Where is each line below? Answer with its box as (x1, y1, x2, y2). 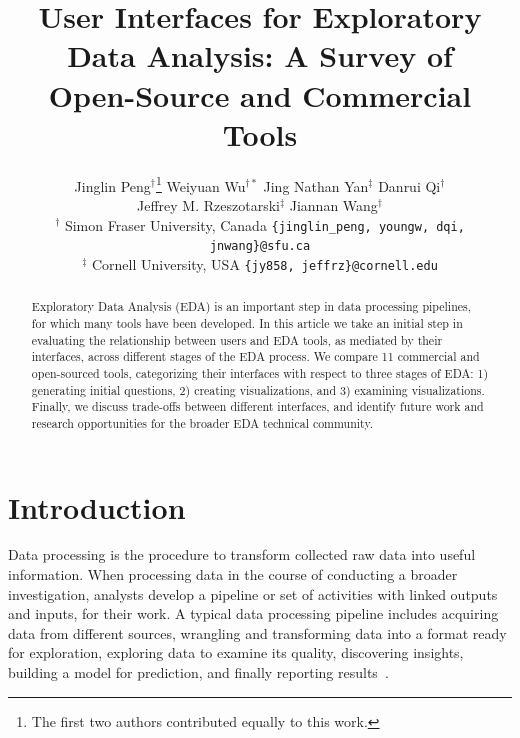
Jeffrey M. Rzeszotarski (137, 194, 280, 215)
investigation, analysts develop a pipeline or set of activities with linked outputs (8, 583, 498, 604)
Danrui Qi (378, 175, 441, 196)
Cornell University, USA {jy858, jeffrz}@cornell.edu (91, 253, 438, 274)
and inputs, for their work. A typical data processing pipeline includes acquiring (8, 603, 499, 624)
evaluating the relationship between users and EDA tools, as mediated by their (31, 331, 443, 348)
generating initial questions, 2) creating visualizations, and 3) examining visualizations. (31, 381, 485, 398)
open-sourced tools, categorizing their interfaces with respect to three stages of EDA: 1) (31, 364, 489, 381)
